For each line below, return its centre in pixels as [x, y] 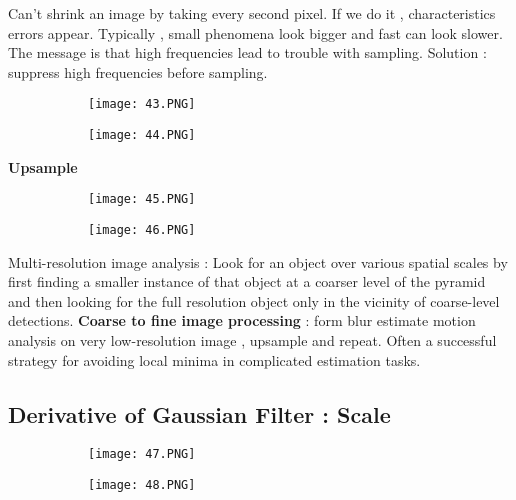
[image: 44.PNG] [142, 135]
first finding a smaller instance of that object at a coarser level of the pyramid [247, 281]
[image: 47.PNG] [142, 454]
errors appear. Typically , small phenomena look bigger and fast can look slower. [255, 32]
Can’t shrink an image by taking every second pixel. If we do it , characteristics [252, 13]
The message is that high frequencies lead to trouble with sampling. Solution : [247, 52]
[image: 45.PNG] [142, 199]
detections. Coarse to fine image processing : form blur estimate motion [242, 320]
